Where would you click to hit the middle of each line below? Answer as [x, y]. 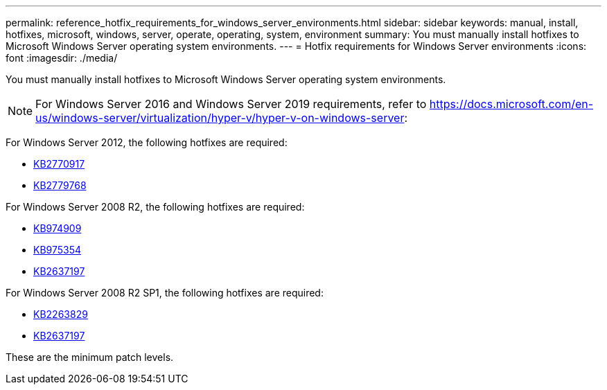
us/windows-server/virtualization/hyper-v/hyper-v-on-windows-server [220, 118]
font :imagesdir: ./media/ [62, 58]
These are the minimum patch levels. [90, 357]
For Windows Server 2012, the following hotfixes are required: [147, 142]
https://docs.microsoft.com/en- [511, 104]
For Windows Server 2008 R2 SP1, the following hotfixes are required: [165, 293]
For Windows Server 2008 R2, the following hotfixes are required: [155, 207]
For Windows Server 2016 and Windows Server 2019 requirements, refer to [231, 104]
